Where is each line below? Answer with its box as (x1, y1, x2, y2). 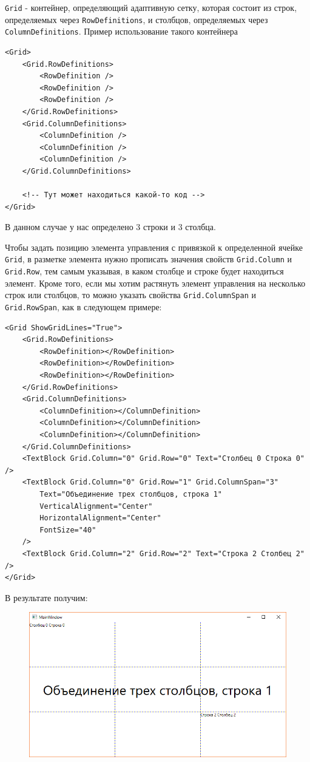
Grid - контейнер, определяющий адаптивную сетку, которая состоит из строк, (5, 1, 297, 13)
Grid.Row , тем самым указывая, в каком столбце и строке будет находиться (5, 265, 284, 277)
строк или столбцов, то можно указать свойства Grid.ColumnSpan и (5, 288, 257, 301)
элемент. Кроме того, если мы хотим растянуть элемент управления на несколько (5, 276, 306, 289)
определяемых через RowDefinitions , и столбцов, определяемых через (5, 13, 268, 26)
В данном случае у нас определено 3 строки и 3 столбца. (5, 220, 216, 233)
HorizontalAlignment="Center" (39, 514, 161, 523)
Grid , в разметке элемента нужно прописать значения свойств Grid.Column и (5, 253, 292, 265)
